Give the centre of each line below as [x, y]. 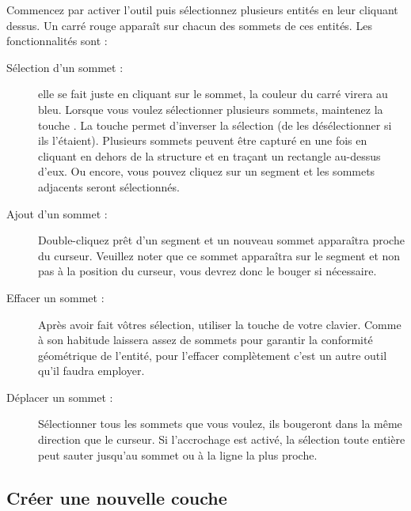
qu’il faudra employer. [91, 371]
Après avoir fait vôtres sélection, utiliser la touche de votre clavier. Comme [220, 324]
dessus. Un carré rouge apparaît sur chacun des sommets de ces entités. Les [189, 25]
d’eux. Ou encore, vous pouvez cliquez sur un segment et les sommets [207, 171]
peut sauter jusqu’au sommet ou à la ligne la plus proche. [178, 454]
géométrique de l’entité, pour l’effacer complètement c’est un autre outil [213, 355]
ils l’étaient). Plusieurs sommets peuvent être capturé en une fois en [203, 140]
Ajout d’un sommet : [57, 213]
